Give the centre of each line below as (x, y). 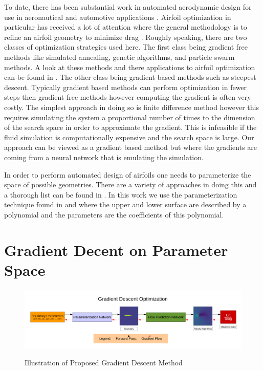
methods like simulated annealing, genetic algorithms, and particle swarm (119, 57)
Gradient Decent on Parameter (116, 249)
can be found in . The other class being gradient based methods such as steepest (130, 77)
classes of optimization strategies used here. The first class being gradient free (126, 47)
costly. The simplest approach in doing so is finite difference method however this (131, 107)
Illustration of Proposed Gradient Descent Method (104, 363)
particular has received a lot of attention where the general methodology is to (126, 27)
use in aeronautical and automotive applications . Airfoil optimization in (118, 17)
